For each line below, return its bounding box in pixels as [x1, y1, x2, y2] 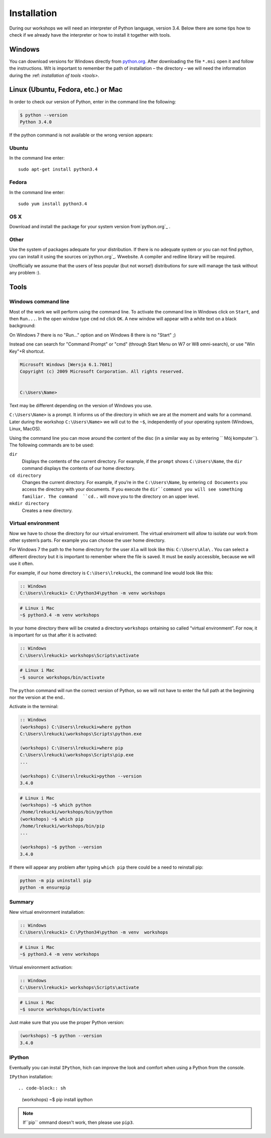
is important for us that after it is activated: [9, 632, 97, 638]
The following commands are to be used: [9, 442, 94, 448]
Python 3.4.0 [20, 119, 52, 125]
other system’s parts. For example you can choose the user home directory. [9, 537, 166, 544]
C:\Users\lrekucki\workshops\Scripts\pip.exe [20, 752, 134, 758]
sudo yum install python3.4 [18, 201, 87, 207]
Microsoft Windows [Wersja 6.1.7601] [20, 362, 113, 367]
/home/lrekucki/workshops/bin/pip [20, 823, 105, 829]
